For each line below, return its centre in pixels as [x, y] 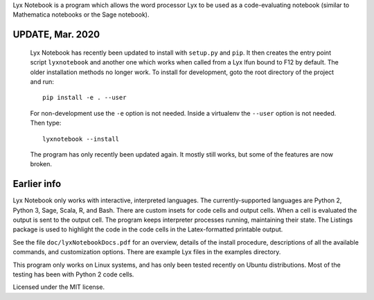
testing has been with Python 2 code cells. [73, 274]
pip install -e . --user [84, 98]
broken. [41, 164]
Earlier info [37, 184]
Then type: [46, 123]
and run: [42, 81]
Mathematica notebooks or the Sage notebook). [81, 15]
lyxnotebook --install [81, 139]
